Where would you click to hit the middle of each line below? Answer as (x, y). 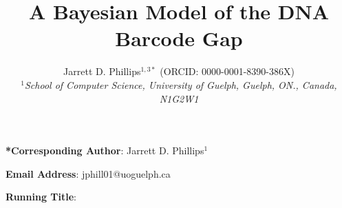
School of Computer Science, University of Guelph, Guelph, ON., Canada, (181, 84)
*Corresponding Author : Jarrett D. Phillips (105, 150)
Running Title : (41, 197)
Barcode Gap (179, 38)
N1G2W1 (179, 98)
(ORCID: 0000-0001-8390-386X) (227, 71)
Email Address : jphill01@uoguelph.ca (88, 173)
